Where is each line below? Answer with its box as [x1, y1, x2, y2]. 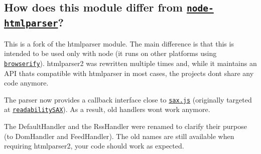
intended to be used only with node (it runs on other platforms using [4, 48, 217, 58]
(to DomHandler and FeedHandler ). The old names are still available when [4, 130, 234, 141]
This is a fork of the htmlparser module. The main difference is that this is [4, 38, 234, 48]
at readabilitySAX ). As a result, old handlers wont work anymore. [4, 104, 210, 114]
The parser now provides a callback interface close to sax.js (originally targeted [4, 94, 252, 104]
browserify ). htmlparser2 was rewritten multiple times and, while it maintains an [4, 57, 257, 68]
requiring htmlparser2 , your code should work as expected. [4, 140, 184, 151]
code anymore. [4, 77, 49, 88]
